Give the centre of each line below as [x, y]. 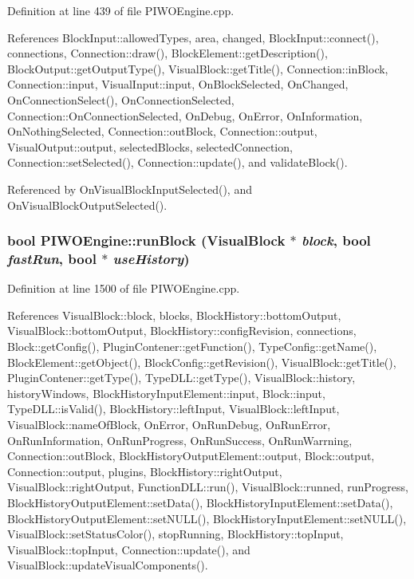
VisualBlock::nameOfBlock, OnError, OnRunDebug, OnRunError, [169, 425]
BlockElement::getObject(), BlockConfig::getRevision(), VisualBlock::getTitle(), [202, 362]
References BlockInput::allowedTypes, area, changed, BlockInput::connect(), [193, 37]
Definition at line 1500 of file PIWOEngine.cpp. [124, 288]
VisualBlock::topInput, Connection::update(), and [129, 549]
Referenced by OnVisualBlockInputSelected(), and [130, 189]
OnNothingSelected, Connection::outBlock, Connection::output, [162, 131]
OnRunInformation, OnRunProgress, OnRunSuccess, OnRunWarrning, [180, 440]
